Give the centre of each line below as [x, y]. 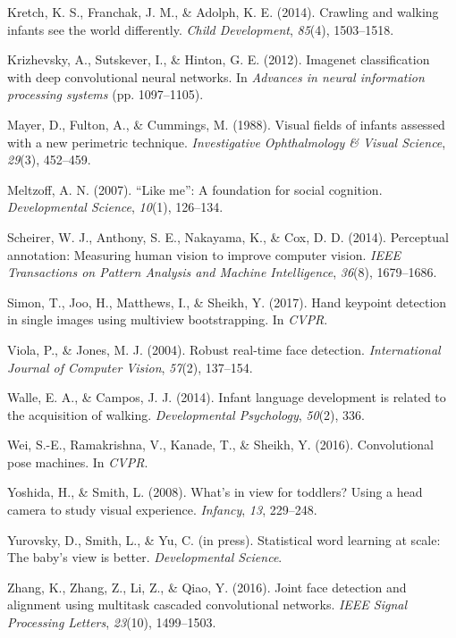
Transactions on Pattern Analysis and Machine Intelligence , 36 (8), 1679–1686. [222, 272]
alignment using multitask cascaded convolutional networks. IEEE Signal [207, 604]
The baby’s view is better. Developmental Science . [145, 557]
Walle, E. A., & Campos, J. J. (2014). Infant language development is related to [227, 397]
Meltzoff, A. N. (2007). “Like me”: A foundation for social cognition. [195, 189]
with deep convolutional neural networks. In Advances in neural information [216, 76]
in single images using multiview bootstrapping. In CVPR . [168, 319]
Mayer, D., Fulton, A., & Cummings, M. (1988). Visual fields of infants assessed [226, 124]
